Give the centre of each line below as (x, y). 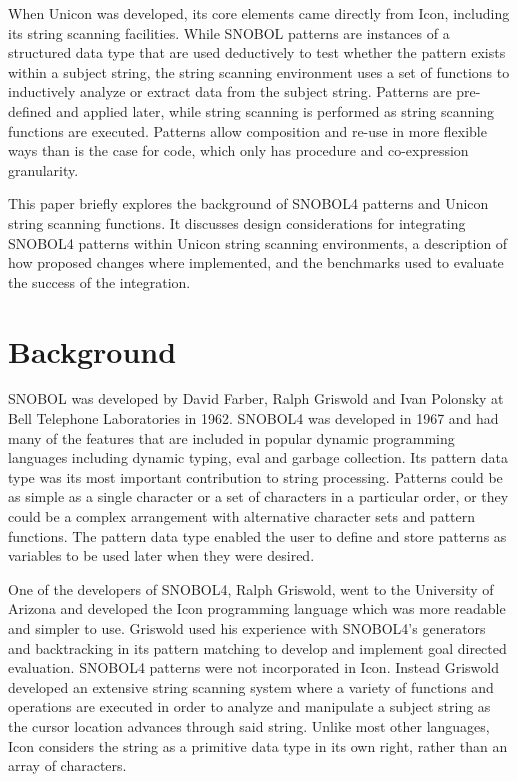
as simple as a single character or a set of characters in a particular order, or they (258, 496)
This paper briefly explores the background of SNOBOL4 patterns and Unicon (248, 203)
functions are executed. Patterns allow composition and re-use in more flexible (247, 130)
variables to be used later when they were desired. (161, 555)
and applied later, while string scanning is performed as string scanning (275, 110)
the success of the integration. (99, 281)
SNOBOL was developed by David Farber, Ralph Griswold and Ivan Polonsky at (256, 398)
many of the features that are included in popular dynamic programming (231, 437)
